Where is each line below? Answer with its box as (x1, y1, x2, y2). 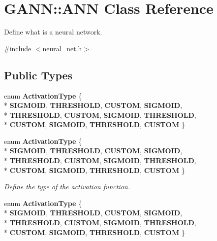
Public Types (4, 67, 73, 82)
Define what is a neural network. (4, 27, 102, 37)
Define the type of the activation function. (4, 181, 130, 192)
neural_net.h (42, 43, 82, 53)
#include (4, 43, 31, 53)
